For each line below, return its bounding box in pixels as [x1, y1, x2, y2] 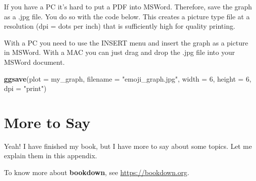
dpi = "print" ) [4, 83, 47, 93]
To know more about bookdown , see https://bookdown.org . [4, 167, 190, 178]
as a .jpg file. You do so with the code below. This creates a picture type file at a [4, 11, 250, 21]
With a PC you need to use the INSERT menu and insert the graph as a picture [4, 37, 248, 47]
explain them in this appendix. [4, 150, 97, 161]
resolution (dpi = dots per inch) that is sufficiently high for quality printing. [4, 21, 235, 31]
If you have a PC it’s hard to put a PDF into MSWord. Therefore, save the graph [4, 1, 252, 11]
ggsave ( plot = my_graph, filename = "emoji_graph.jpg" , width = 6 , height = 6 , [4, 73, 252, 84]
